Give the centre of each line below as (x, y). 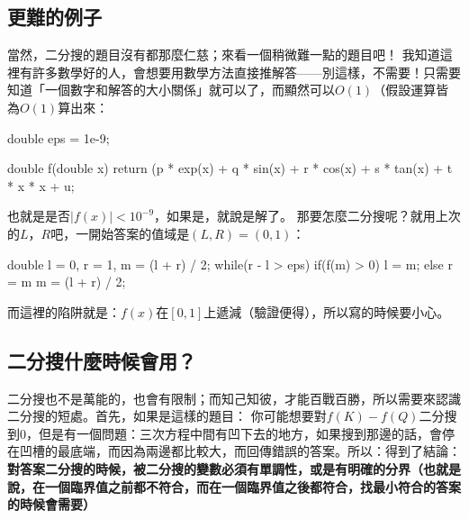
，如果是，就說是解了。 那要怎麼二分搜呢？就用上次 (307, 216)
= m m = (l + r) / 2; (67, 282)
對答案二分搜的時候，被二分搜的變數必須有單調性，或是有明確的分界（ (215, 468)
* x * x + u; (41, 185)
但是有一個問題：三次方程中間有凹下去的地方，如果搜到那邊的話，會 (240, 433)
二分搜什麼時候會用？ (102, 360)
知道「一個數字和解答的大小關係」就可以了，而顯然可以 (171, 90)
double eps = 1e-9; (59, 137)
